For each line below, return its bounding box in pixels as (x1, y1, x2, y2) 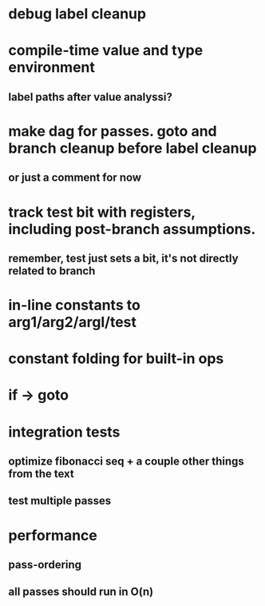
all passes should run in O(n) (8, 585, 154, 599)
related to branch (8, 264, 96, 277)
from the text (8, 467, 74, 480)
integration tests (8, 423, 121, 441)
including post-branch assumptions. (8, 220, 256, 238)
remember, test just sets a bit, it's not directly (8, 251, 239, 265)
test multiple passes (8, 494, 112, 508)
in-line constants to (8, 297, 141, 314)
